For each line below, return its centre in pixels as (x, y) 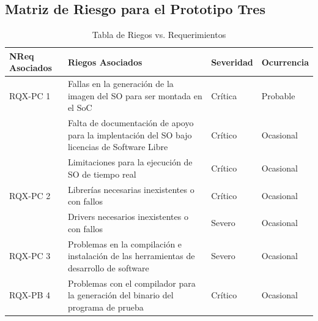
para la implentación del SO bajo (130, 134)
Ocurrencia (285, 62)
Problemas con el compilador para (131, 283)
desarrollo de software (108, 267)
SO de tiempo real (102, 174)
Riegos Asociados (105, 62)
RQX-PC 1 (30, 95)
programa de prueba (105, 307)
